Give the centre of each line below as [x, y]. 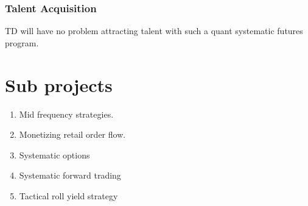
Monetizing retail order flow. [72, 134]
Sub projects [59, 84]
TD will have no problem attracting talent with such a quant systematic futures [154, 31]
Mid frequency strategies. [66, 114]
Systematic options [54, 154]
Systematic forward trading [70, 175]
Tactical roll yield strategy [68, 195]
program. [22, 42]
